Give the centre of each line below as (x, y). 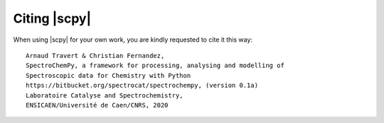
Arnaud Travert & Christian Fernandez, (95, 55)
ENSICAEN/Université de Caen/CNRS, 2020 (97, 105)
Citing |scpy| (52, 18)
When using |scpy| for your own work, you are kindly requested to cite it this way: (133, 40)
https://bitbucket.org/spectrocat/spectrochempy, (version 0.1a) (142, 86)
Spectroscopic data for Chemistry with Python (108, 75)
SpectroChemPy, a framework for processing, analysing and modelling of (155, 66)
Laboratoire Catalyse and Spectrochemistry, (105, 95)
